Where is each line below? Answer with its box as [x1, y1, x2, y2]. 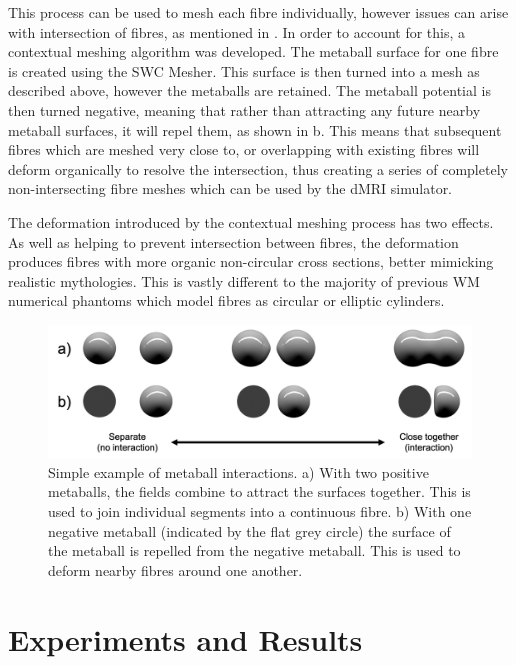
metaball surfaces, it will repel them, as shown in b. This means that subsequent [8, 119, 502, 140]
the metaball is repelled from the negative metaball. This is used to [48, 540, 461, 561]
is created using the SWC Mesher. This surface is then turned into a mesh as [8, 60, 480, 81]
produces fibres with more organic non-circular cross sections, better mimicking [8, 251, 494, 272]
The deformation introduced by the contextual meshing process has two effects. [8, 211, 494, 232]
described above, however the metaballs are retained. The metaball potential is [8, 80, 491, 101]
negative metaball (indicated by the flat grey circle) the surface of [48, 520, 451, 541]
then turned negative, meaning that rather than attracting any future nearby [8, 99, 481, 120]
